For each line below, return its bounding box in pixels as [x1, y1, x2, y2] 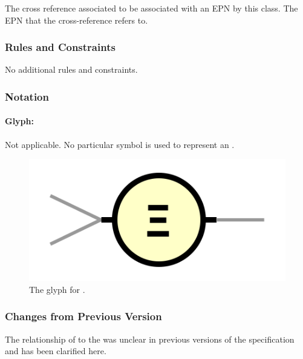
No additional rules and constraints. [5, 63, 138, 76]
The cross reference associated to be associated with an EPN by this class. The [5, 2, 298, 14]
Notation [5, 89, 49, 104]
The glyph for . [29, 283, 85, 295]
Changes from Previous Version [5, 309, 162, 324]
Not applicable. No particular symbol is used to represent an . [5, 138, 235, 150]
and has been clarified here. [5, 344, 106, 357]
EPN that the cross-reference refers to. [5, 13, 148, 26]
